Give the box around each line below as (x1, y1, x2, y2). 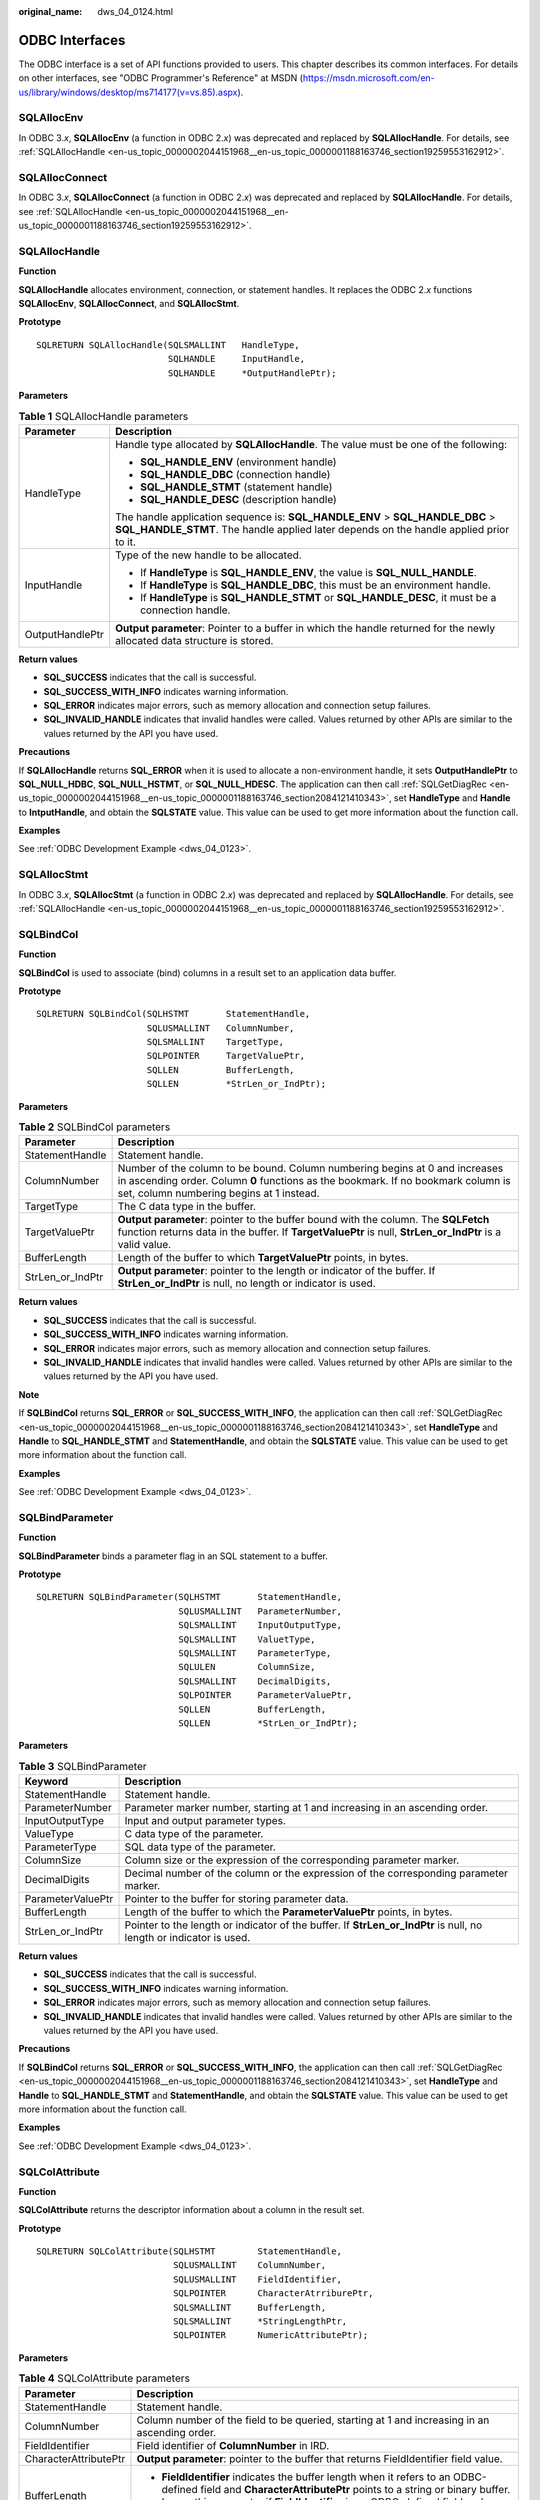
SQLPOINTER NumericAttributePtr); (173, 2330, 369, 2341)
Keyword (24, 1775, 69, 1789)
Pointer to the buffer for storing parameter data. (124, 1892, 349, 1906)
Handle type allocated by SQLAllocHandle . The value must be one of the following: (115, 437, 508, 451)
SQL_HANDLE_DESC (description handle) (140, 492, 337, 506)
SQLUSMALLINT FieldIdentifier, (173, 2273, 342, 2285)
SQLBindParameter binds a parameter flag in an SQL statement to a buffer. (18, 1550, 329, 1562)
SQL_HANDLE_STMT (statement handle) (140, 480, 333, 494)
